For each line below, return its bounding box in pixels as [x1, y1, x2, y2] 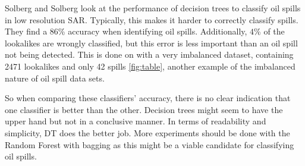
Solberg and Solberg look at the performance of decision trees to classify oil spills [5, 2, 301, 14]
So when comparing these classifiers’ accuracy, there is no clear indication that [5, 92, 291, 104]
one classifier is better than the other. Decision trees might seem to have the [5, 103, 283, 115]
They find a [5, 25, 48, 37]
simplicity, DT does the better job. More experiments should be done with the [5, 126, 290, 139]
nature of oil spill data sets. [5, 71, 105, 84]
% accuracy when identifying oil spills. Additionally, [58, 25, 247, 37]
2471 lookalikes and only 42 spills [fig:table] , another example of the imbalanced [5, 59, 295, 72]
